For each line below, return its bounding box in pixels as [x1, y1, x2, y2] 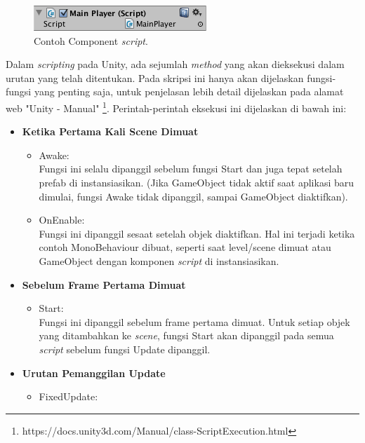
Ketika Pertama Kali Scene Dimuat [22, 124, 199, 139]
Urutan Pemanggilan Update [22, 365, 166, 380]
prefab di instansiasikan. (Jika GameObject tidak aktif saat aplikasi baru [39, 175, 354, 189]
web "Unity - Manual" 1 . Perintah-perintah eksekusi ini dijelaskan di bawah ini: [6, 98, 347, 115]
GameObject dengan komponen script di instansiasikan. [39, 253, 279, 268]
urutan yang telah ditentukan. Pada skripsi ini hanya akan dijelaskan [6, 70, 304, 85]
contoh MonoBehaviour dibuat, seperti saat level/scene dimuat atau [39, 240, 331, 254]
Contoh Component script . [34, 33, 148, 48]
